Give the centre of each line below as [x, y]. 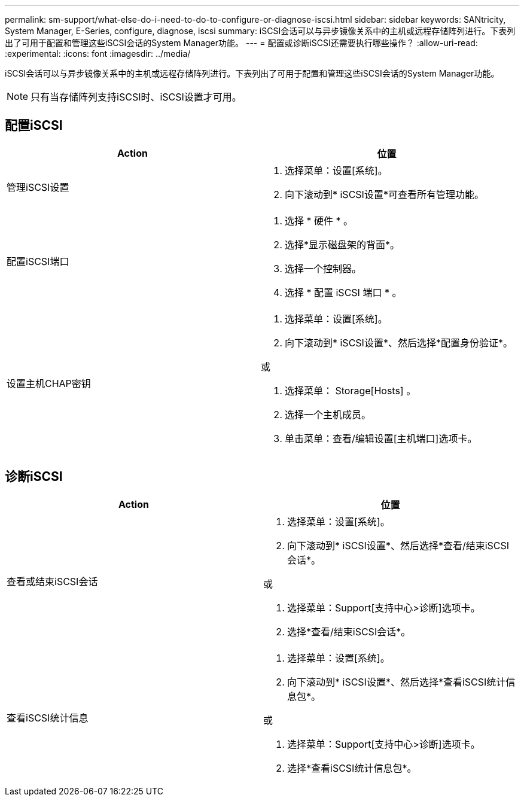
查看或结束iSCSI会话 [52, 581]
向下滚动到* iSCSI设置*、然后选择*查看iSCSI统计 [397, 682]
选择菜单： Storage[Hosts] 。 [350, 390]
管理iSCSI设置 [38, 187]
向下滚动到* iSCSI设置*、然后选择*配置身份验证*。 [398, 342]
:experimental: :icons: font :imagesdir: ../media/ [98, 54]
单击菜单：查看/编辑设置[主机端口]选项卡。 [381, 438]
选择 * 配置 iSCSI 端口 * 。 [343, 292]
